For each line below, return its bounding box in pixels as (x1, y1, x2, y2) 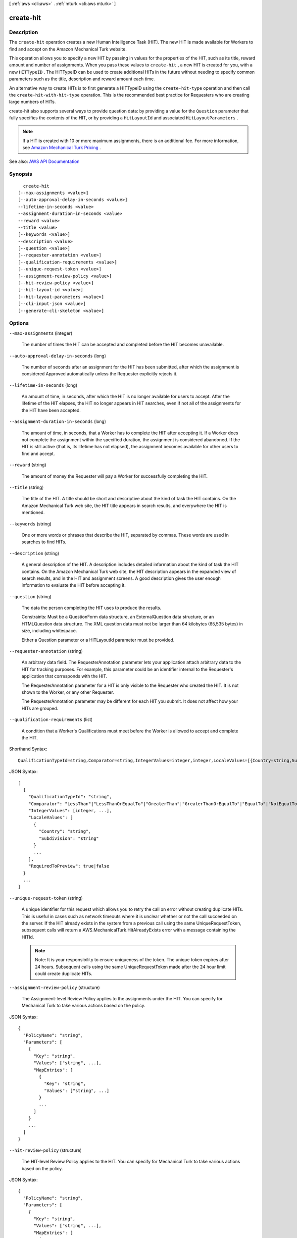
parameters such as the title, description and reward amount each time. (9, 76, 155, 82)
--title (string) (9, 484, 44, 490)
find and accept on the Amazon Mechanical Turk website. (9, 46, 127, 52)
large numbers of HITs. (9, 99, 56, 105)
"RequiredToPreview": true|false (28, 863, 110, 869)
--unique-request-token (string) (9, 895, 83, 901)
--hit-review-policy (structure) (9, 1147, 82, 1153)
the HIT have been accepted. (21, 407, 81, 413)
